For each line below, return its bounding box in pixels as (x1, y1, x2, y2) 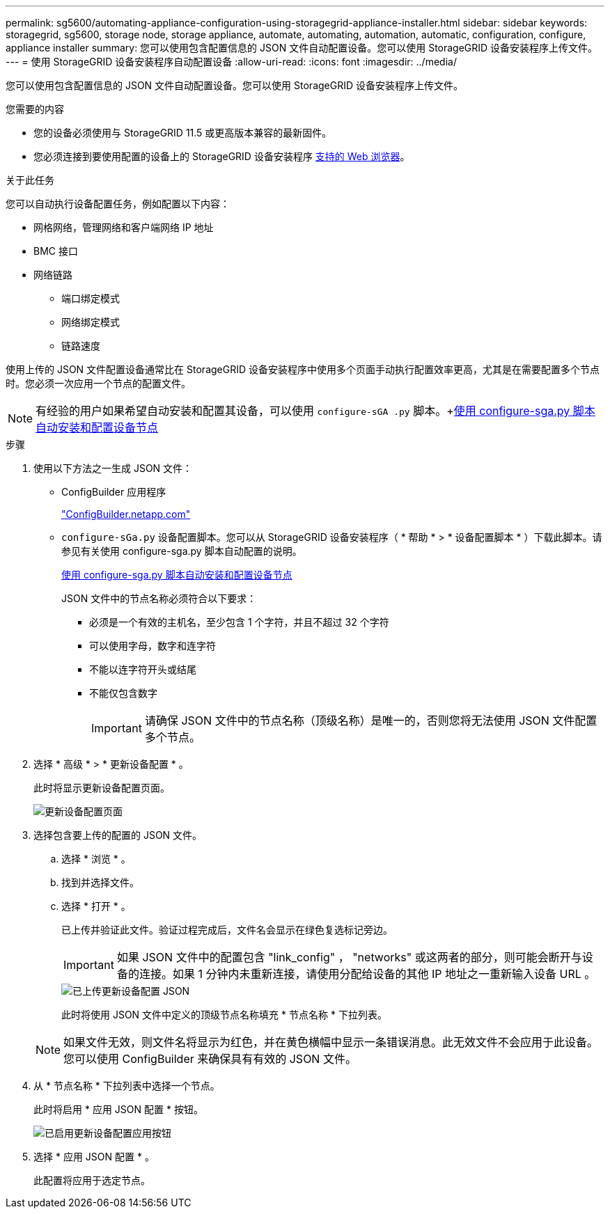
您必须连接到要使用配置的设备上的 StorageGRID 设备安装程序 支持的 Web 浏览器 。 (33, 150, 410, 162)
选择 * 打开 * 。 (61, 900, 131, 912)
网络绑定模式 (61, 316, 120, 328)
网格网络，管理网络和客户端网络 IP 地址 (33, 221, 214, 233)
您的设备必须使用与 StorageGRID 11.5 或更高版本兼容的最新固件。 (33, 127, 332, 139)
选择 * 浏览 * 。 (61, 853, 131, 865)
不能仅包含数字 (89, 687, 157, 699)
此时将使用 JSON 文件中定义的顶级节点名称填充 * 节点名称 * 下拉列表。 (61, 1009, 387, 1020)
